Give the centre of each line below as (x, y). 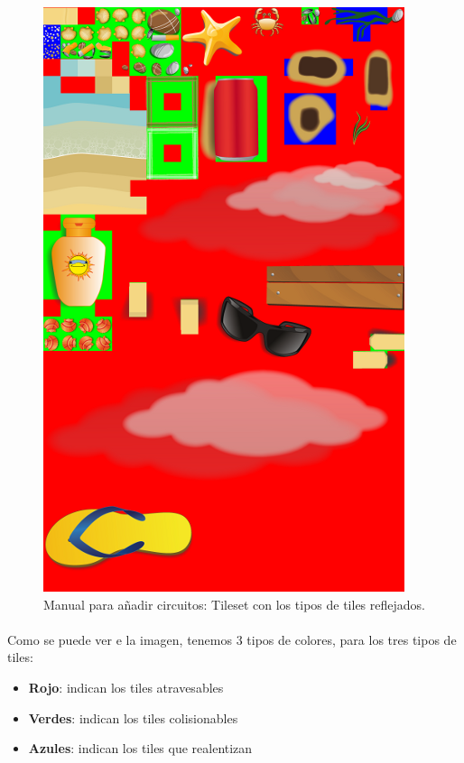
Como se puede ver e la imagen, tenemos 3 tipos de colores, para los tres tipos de (232, 639)
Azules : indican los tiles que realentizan (140, 748)
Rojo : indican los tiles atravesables (126, 687)
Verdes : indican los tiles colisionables (133, 717)
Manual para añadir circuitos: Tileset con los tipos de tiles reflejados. (234, 604)
